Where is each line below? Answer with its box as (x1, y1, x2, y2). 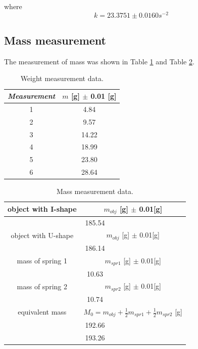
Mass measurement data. (57, 186, 133, 197)
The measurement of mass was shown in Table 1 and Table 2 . (4, 56, 194, 66)
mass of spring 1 (17, 255, 67, 266)
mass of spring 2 (17, 281, 67, 291)
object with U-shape (11, 229, 74, 240)
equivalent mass (18, 306, 67, 317)
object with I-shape (8, 204, 77, 214)
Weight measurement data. (20, 73, 104, 84)
